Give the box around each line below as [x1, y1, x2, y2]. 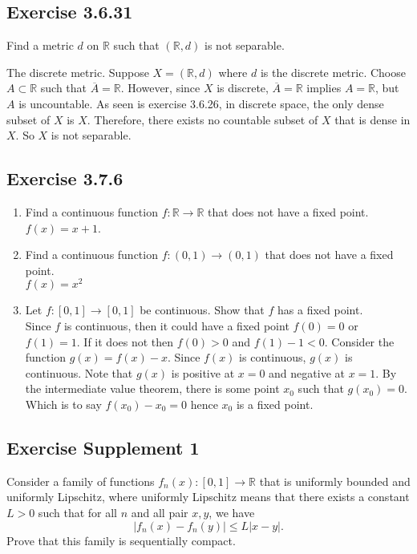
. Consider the [324, 333, 395, 350]
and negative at [269, 364, 345, 381]
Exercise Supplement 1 [6, 435, 200, 459]
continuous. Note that [25, 364, 133, 381]
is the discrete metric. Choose [260, 63, 406, 80]
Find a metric [6, 37, 74, 54]
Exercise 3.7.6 [6, 166, 123, 191]
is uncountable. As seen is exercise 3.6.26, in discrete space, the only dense [18, 95, 384, 111]
